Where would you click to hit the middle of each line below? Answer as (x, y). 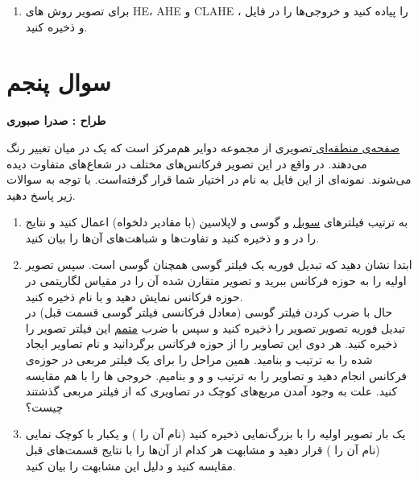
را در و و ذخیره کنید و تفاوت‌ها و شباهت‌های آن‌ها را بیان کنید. (172, 237)
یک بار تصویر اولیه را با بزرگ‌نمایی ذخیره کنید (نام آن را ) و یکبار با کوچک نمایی (215, 434)
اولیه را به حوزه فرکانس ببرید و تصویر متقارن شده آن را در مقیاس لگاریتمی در (216, 281)
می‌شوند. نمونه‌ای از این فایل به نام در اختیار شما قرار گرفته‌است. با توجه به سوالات (209, 179)
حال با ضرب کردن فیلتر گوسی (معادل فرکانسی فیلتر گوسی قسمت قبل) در (209, 312)
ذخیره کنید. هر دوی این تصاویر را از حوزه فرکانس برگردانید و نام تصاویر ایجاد (211, 343)
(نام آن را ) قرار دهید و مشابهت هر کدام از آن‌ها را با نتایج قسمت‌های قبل (203, 449)
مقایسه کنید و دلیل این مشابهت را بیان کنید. (130, 465)
